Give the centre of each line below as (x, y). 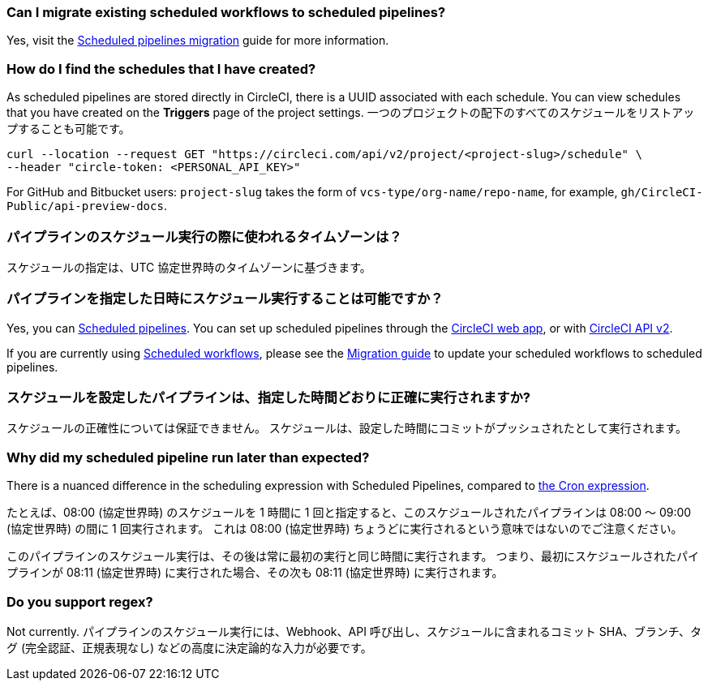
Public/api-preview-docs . (87, 206)
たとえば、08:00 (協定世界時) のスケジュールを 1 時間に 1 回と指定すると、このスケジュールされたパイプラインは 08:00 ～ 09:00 (349, 513)
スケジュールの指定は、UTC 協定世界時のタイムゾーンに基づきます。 (189, 267)
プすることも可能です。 (69, 129)
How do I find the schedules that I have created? (161, 69)
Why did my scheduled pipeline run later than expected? (188, 457)
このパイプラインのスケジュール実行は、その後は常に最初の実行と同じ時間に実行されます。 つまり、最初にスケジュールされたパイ (353, 556)
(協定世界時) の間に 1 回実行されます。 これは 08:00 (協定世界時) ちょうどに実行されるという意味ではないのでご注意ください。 (345, 529)
